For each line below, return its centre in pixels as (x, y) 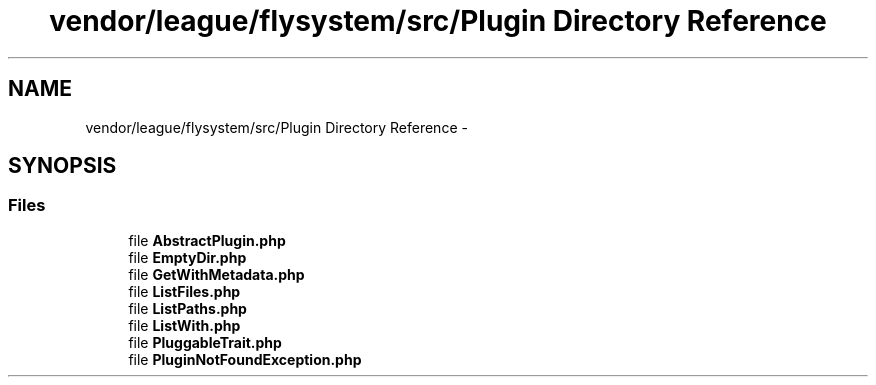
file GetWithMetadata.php (216, 274)
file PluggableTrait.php (205, 342)
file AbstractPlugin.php (207, 240)
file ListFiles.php (184, 291)
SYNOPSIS (62, 166)
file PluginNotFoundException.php (245, 359)
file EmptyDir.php (187, 257)
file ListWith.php (184, 325)
